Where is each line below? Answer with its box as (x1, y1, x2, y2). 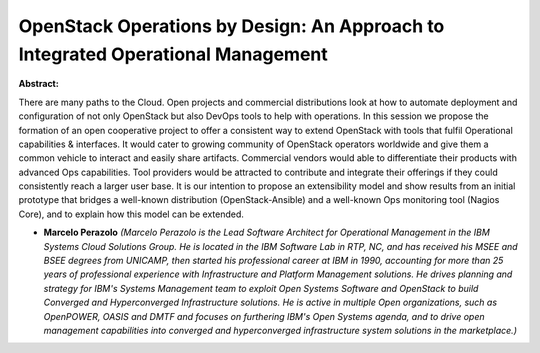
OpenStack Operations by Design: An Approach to (18, 15, 445, 37)
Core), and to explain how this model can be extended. (18, 208, 245, 220)
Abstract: (18, 78, 59, 90)
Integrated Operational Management (18, 43, 329, 65)
